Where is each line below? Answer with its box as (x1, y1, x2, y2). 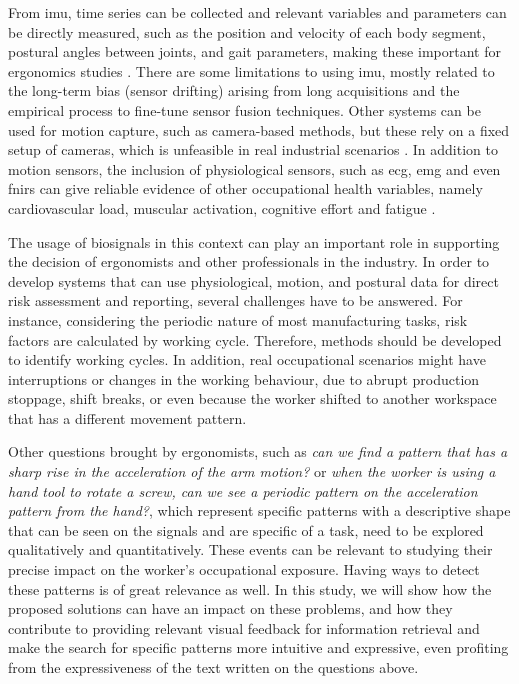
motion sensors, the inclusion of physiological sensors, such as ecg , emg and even (8, 158, 501, 179)
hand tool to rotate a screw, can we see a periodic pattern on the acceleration (8, 480, 478, 501)
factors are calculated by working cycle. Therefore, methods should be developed (8, 329, 502, 350)
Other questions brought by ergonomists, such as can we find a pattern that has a (8, 441, 508, 462)
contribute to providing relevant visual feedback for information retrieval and (8, 617, 480, 638)
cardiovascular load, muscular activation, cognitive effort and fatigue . (8, 197, 436, 218)
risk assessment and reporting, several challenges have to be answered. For (8, 290, 463, 311)
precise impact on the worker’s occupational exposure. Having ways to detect (8, 559, 480, 580)
